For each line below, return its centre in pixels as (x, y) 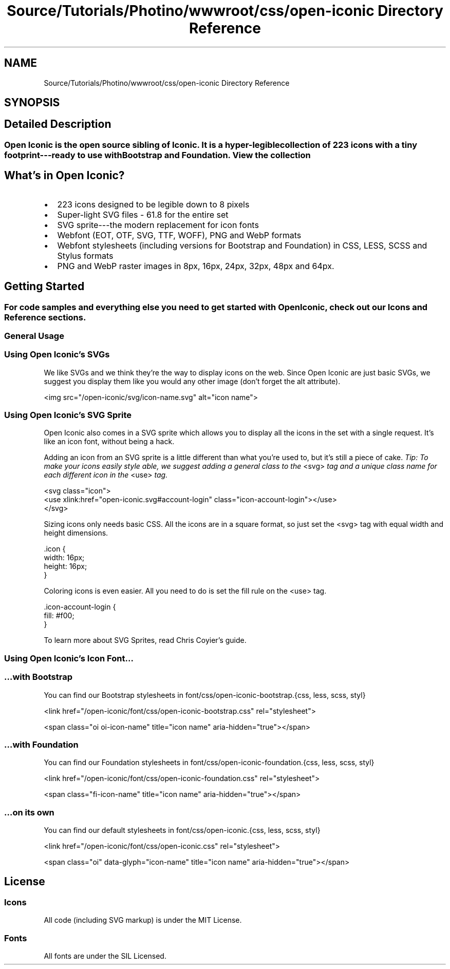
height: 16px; (65, 566)
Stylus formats (85, 255)
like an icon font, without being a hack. (109, 442)
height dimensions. (76, 533)
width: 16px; (64, 558)
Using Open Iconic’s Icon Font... (69, 658)
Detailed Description (58, 124)
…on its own (29, 812)
